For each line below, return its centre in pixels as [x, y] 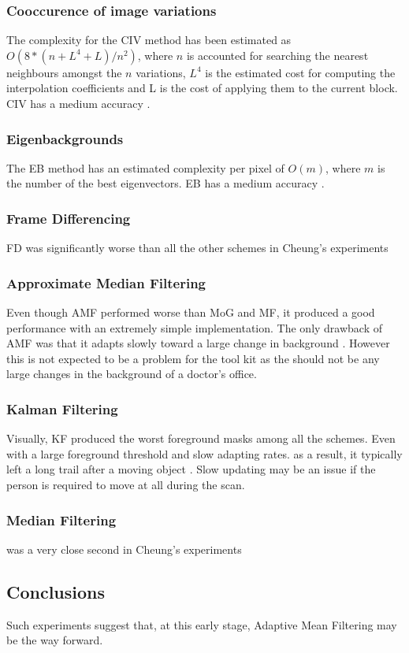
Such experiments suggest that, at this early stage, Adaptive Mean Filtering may [202, 624]
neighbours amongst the [64, 72]
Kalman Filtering [62, 408]
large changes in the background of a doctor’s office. [132, 374]
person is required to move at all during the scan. [126, 484]
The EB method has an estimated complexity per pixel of [145, 167]
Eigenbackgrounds [65, 138]
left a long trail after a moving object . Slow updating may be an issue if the [191, 469]
